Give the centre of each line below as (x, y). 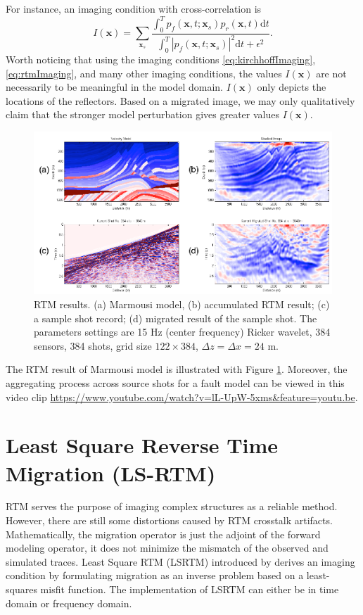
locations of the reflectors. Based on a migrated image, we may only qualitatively (180, 100)
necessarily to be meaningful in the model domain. (114, 87)
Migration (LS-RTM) (111, 473)
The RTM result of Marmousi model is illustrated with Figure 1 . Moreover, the (177, 369)
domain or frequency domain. (69, 603)
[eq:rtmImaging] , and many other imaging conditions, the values (144, 73)
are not (331, 73)
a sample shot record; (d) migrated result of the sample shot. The (176, 318)
